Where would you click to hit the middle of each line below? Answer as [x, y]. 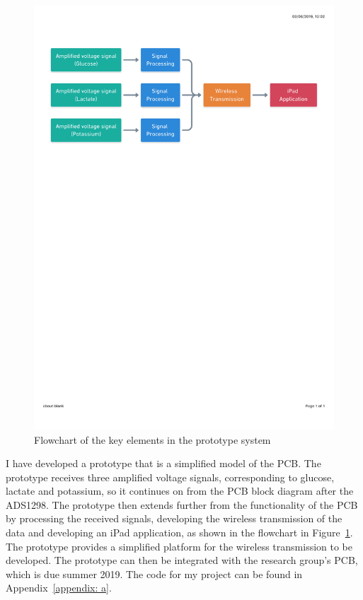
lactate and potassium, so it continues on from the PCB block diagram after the [180, 491]
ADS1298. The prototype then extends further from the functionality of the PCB [182, 504]
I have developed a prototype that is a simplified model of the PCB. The [163, 463]
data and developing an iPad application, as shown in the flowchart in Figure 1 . [179, 533]
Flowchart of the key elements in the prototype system [152, 439]
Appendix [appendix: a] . [59, 588]
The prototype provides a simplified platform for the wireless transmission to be [179, 546]
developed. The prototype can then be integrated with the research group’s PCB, [182, 560]
